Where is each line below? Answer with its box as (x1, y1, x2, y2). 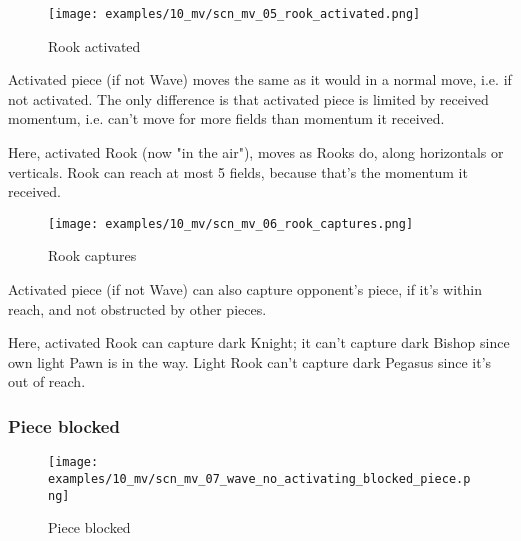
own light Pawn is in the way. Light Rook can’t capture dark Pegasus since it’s (8, 351, 492, 372)
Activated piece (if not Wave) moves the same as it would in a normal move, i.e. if (8, 69, 512, 90)
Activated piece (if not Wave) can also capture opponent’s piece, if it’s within (8, 279, 482, 300)
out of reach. (8, 371, 86, 392)
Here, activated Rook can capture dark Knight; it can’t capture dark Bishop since (8, 332, 510, 353)
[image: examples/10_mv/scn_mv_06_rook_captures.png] (48, 216, 414, 231)
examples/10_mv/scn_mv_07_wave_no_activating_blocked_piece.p (48, 471, 471, 486)
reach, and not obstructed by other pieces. (8, 298, 267, 319)
